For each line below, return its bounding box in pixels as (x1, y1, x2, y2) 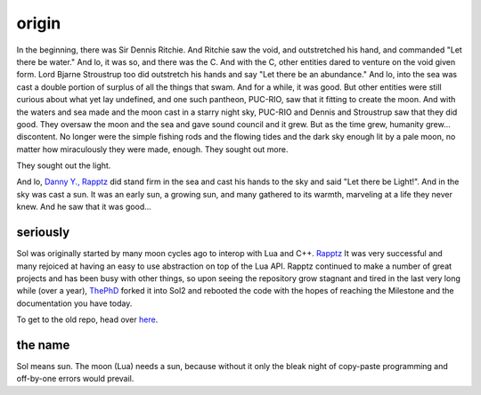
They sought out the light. (16, 160, 111, 171)
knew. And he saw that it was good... (16, 201, 151, 213)
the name (16, 337, 70, 352)
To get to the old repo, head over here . (16, 314, 159, 325)
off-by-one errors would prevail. (16, 374, 135, 384)
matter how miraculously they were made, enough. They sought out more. (16, 143, 289, 155)
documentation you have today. (16, 298, 133, 309)
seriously (16, 225, 70, 240)
